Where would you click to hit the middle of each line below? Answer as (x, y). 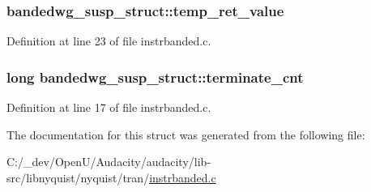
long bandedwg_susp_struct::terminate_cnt (155, 77)
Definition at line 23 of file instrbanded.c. (109, 41)
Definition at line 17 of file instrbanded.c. (109, 107)
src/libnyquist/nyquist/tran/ (78, 177)
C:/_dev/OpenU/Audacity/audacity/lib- (109, 162)
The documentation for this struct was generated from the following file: (186, 134)
